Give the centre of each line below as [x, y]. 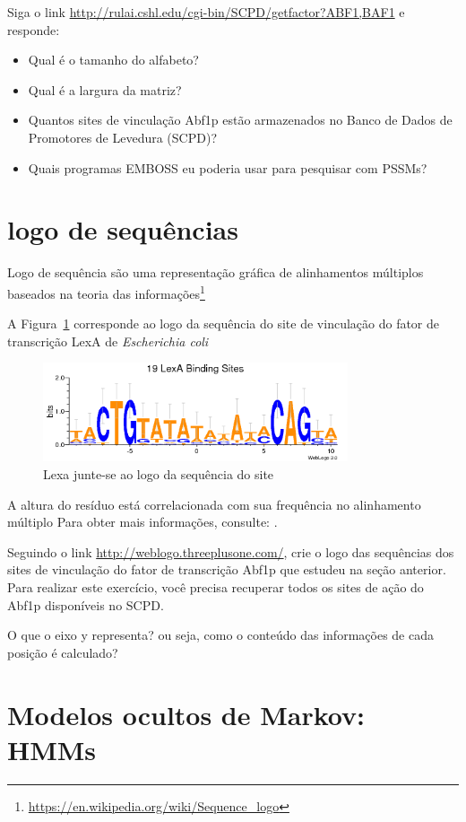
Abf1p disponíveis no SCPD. [86, 604]
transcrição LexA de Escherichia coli [108, 341]
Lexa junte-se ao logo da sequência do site [159, 474]
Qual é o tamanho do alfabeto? [113, 60]
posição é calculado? [63, 652]
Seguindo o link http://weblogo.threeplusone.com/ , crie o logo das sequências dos [231, 551]
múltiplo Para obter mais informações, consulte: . [142, 522]
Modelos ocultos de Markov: [186, 714]
